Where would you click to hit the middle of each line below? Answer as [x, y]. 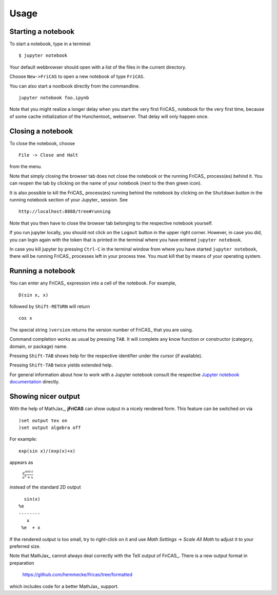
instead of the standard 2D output [45, 487]
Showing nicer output [45, 396]
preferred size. [25, 546]
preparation [22, 563]
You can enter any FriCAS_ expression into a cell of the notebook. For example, [93, 283]
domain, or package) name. [38, 346]
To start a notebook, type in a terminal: [51, 44]
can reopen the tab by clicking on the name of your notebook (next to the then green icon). [106, 183]
